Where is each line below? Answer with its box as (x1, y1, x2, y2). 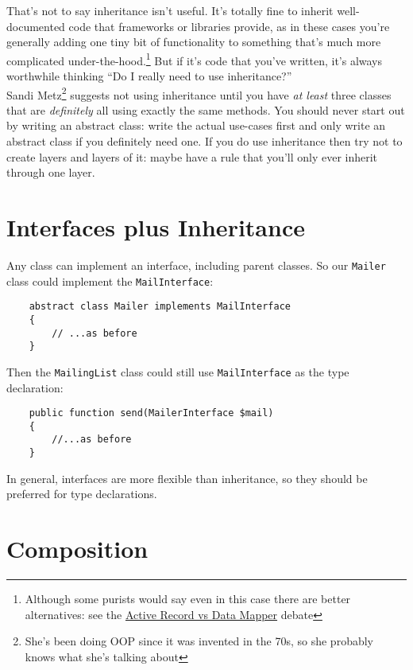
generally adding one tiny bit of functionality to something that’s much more (6, 33, 381, 50)
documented (6, 18, 65, 34)
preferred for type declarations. (6, 485, 157, 502)
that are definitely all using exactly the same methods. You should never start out (6, 101, 405, 118)
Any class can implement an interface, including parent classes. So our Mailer (6, 256, 386, 273)
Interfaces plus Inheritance (6, 211, 305, 243)
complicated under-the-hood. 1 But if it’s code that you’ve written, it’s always (6, 49, 383, 68)
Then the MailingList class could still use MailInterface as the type (6, 363, 349, 380)
